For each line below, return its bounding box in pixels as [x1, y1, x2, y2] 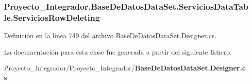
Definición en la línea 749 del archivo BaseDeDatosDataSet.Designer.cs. [4, 30, 217, 41]
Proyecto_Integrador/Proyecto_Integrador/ [4, 63, 135, 73]
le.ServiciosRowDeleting [4, 11, 100, 23]
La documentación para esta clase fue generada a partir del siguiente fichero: [4, 46, 232, 56]
